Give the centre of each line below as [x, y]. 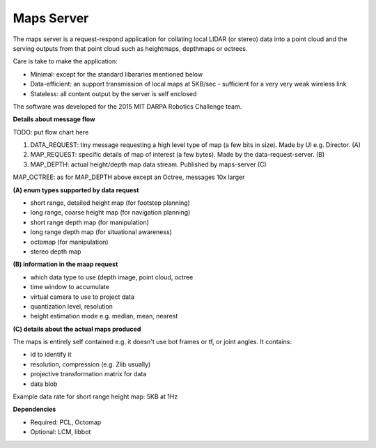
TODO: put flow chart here [51, 132]
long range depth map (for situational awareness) [101, 232]
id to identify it [51, 355]
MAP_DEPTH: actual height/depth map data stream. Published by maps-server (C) [149, 164]
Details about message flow [54, 119]
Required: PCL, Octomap [66, 422]
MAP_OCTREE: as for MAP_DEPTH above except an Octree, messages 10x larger [129, 177]
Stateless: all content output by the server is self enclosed [113, 93]
